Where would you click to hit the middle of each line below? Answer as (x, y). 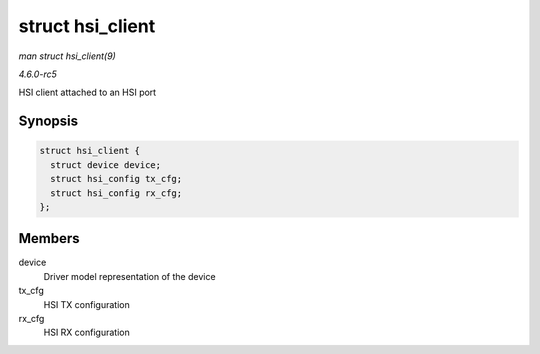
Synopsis (48, 121)
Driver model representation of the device (129, 276)
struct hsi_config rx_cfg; (116, 193)
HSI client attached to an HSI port (87, 92)
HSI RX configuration (86, 332)
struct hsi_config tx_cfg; (116, 179)
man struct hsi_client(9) (67, 56)
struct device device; (106, 164)
